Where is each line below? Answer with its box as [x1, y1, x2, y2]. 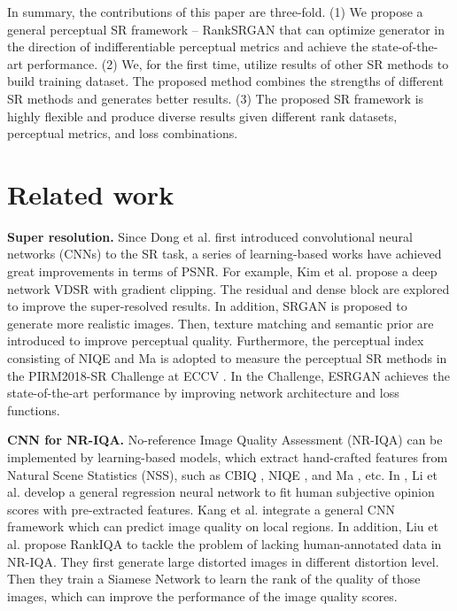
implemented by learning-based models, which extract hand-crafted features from [7, 448, 448, 466]
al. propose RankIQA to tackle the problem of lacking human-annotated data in [7, 534, 442, 553]
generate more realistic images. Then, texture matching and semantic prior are [7, 313, 434, 332]
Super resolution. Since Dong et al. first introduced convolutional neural [7, 227, 413, 245]
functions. [7, 400, 60, 419]
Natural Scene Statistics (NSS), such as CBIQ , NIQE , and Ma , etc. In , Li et [7, 465, 438, 483]
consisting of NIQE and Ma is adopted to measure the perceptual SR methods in [7, 349, 447, 367]
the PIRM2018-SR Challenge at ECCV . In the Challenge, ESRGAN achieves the [7, 366, 450, 384]
